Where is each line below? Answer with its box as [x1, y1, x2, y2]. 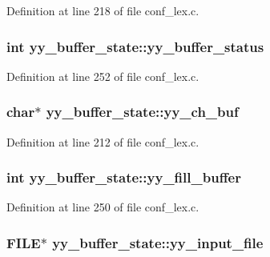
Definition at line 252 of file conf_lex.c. [6, 67, 199, 84]
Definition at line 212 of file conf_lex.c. [6, 133, 199, 150]
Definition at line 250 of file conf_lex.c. [6, 199, 199, 215]
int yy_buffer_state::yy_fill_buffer [6, 167, 241, 187]
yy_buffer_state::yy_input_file [52, 232, 264, 252]
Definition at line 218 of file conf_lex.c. [6, 2, 199, 18]
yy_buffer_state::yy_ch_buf [46, 102, 239, 122]
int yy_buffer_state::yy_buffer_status [6, 36, 264, 56]
